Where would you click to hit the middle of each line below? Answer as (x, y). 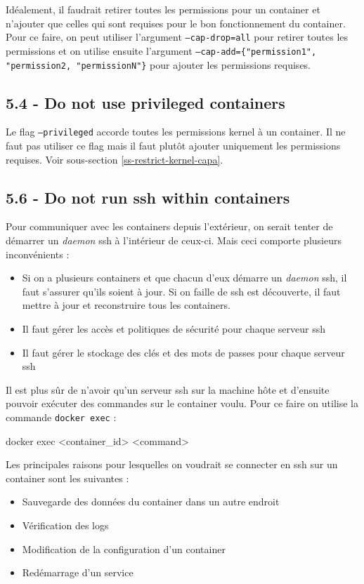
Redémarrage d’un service (78, 572)
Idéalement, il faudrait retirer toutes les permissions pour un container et (163, 9)
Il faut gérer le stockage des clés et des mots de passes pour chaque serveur (183, 352)
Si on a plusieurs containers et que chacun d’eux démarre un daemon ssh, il (184, 278)
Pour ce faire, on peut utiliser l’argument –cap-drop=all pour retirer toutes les (177, 37)
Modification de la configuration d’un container (124, 549)
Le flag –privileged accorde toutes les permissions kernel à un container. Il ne (176, 132)
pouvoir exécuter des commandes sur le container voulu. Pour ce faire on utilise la (182, 403)
